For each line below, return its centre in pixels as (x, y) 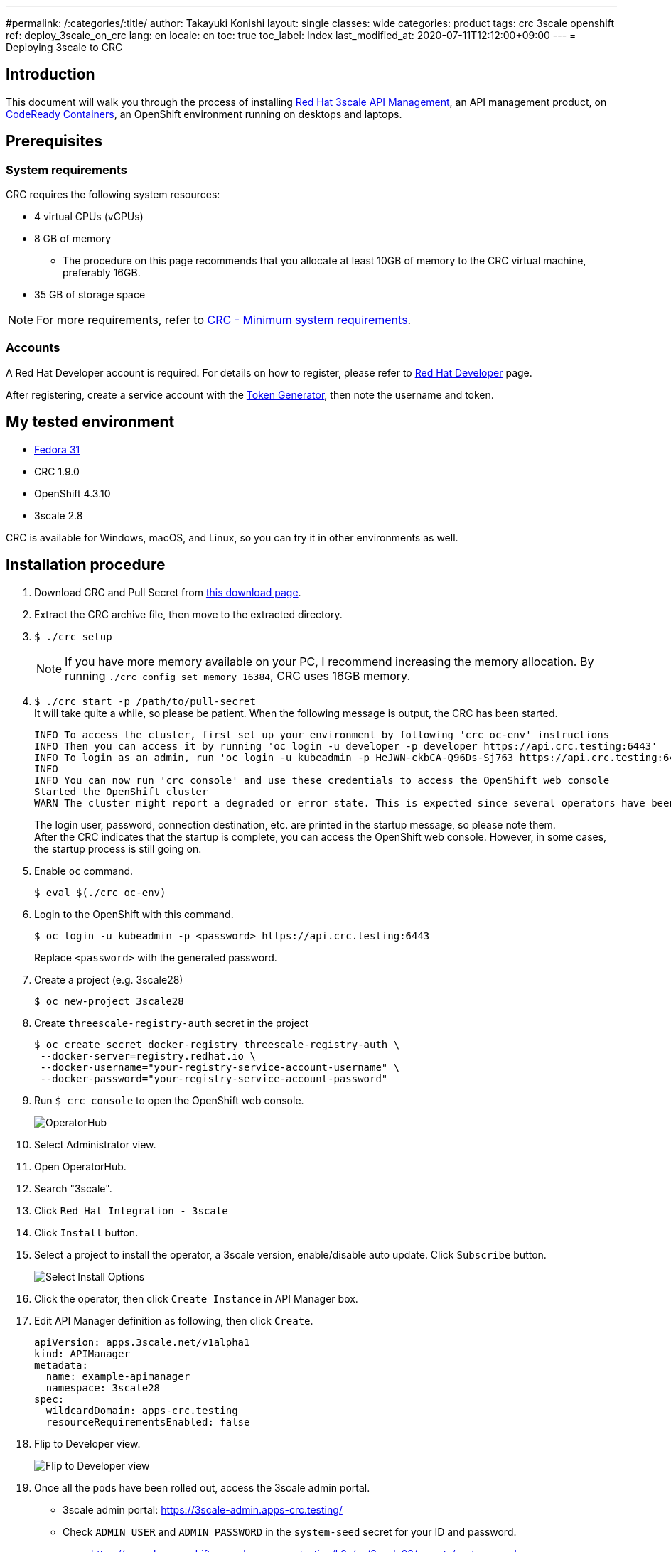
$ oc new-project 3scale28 (109, 1001)
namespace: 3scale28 (103, 1387)
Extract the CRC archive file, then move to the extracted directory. (188, 614)
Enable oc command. (84, 871)
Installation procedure (86, 565)
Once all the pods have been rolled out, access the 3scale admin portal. (202, 1487)
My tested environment (90, 422)
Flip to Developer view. (87, 1443)
